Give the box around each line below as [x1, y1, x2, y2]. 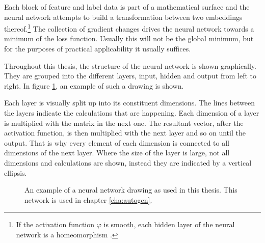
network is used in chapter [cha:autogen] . [24, 194, 152, 205]
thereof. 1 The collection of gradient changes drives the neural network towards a [4, 22, 254, 34]
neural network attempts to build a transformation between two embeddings [4, 11, 243, 22]
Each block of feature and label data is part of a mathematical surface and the [4, 2, 250, 12]
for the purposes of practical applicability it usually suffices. [4, 43, 191, 54]
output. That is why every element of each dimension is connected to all [4, 137, 230, 148]
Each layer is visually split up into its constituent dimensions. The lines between [4, 97, 255, 108]
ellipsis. [4, 167, 27, 178]
